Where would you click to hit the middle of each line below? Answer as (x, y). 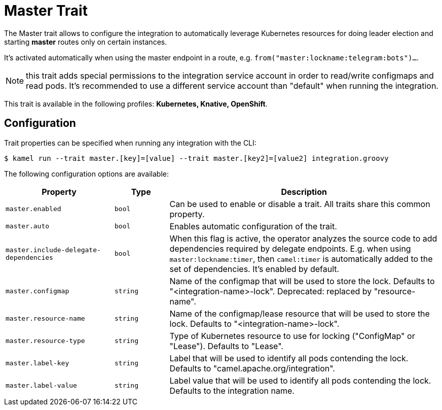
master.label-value (41, 386)
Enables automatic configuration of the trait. (253, 226)
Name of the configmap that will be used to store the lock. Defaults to (302, 281)
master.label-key (38, 363)
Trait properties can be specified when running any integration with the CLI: (130, 143)
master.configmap (38, 291)
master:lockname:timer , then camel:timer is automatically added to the (301, 259)
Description (304, 192)
